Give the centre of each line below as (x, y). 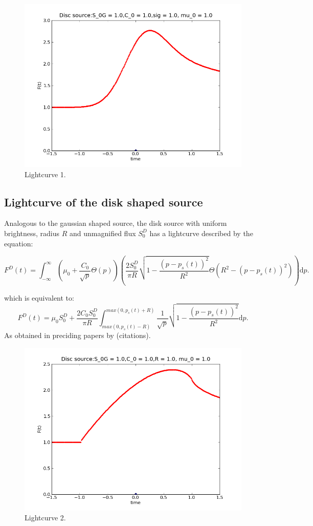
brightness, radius (32, 233)
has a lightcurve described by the (201, 233)
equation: (19, 243)
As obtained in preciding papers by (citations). (77, 335)
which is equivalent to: (39, 298)
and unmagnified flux (103, 233)
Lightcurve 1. (45, 174)
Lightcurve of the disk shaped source (104, 202)
